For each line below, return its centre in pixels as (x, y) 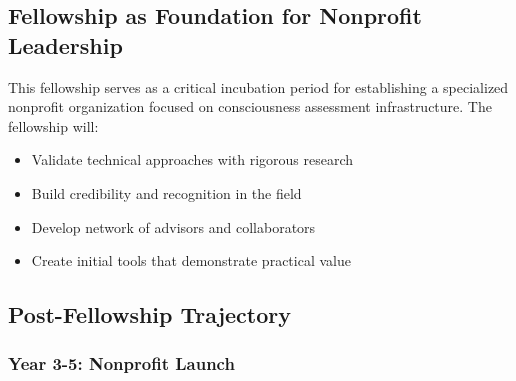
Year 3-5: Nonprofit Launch (121, 363)
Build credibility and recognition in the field (166, 192)
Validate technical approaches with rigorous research (192, 159)
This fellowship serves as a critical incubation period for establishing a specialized (258, 86)
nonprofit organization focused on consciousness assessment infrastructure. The (250, 106)
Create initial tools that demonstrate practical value (191, 260)
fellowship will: (53, 125)
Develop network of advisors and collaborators (173, 226)
